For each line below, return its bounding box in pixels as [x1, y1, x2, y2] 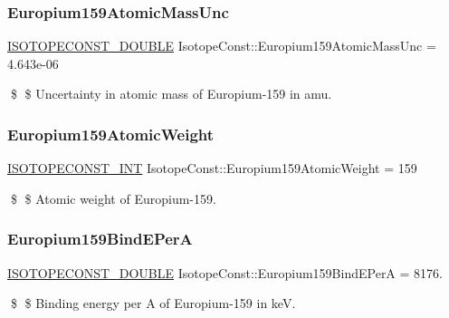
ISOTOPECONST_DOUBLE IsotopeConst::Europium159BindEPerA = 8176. [7, 263, 443, 282]
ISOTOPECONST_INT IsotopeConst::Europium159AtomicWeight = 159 [7, 159, 417, 178]
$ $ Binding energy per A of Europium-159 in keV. [10, 294, 296, 313]
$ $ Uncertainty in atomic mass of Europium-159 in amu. [10, 84, 332, 103]
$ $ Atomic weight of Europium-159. [10, 188, 216, 207]
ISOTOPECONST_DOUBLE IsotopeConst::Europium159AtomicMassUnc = [7, 36, 436, 55]
